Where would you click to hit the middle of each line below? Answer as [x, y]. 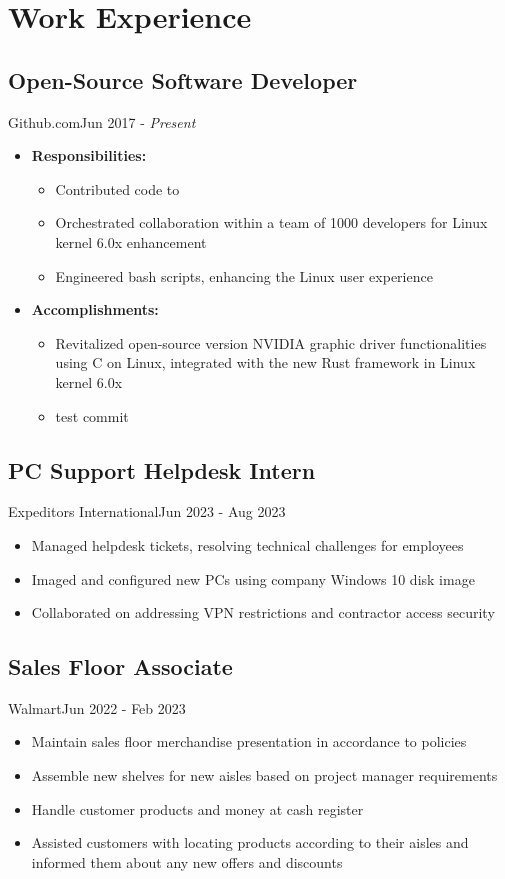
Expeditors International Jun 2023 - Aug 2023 [147, 511]
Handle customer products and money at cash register [197, 808]
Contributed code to [117, 188]
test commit [92, 415]
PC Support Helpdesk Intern [162, 469]
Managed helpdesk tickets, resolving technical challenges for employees [247, 544]
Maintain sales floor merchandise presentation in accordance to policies [249, 741]
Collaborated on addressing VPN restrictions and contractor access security [263, 612]
